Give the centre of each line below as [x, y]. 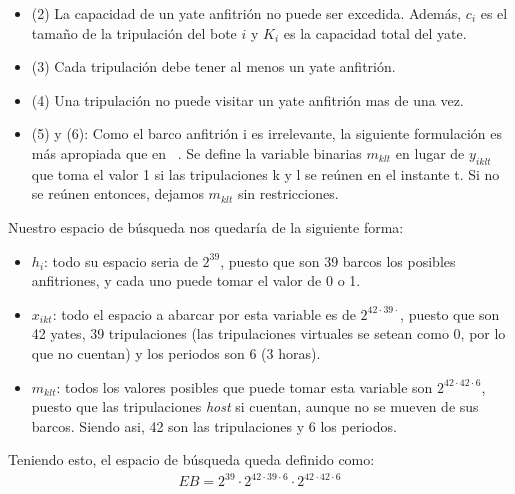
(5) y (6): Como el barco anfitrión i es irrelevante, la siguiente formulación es [266, 133]
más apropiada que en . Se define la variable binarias [196, 152]
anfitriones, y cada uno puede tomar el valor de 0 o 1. [196, 280]
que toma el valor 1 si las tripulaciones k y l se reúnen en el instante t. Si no [265, 173]
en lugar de [430, 152]
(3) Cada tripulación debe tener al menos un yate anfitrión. [213, 66]
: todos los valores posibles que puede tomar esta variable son [244, 386]
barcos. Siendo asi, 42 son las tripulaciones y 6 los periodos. [214, 425]
